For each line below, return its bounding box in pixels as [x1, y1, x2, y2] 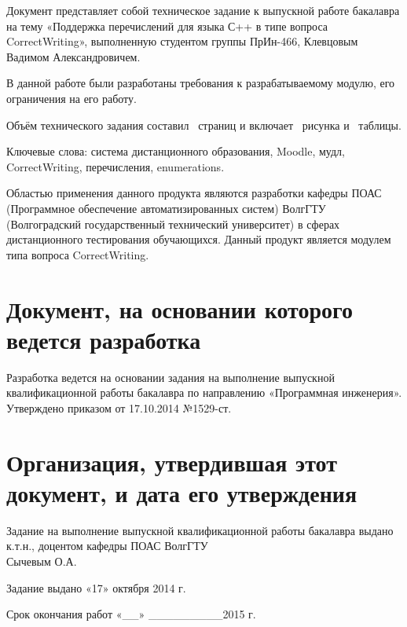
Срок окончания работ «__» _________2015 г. [6, 606, 256, 622]
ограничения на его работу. [6, 90, 137, 106]
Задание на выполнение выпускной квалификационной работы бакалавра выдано [6, 522, 394, 538]
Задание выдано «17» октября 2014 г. [6, 579, 186, 596]
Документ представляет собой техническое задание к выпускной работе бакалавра [6, 2, 400, 18]
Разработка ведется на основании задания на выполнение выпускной [6, 368, 335, 385]
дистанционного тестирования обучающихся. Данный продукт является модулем [6, 231, 391, 247]
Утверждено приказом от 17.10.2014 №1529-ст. [6, 399, 232, 416]
